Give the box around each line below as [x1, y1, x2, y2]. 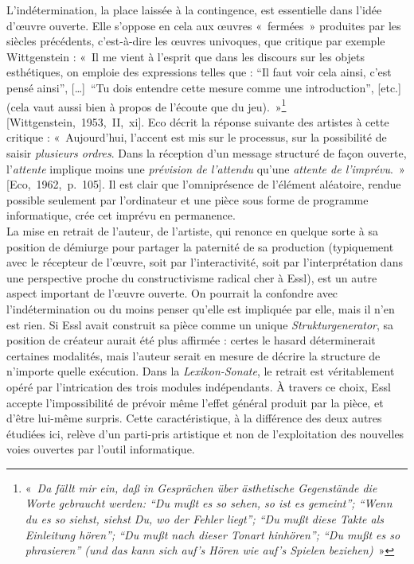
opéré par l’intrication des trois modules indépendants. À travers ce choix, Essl [6, 378, 391, 395]
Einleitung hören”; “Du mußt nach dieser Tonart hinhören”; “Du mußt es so [25, 526, 400, 543]
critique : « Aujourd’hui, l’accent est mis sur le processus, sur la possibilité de [6, 129, 387, 146]
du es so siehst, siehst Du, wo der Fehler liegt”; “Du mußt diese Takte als [25, 511, 384, 527]
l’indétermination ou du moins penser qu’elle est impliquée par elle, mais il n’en [6, 300, 395, 317]
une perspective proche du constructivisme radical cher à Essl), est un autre [6, 269, 377, 286]
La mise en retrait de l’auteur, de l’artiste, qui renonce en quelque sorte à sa [6, 222, 378, 239]
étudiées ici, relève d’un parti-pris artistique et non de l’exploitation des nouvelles [6, 425, 404, 441]
